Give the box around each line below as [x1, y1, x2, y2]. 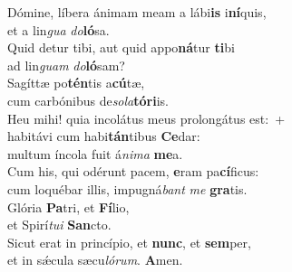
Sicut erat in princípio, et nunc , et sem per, [7, 232, 251, 251]
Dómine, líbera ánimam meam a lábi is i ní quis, [7, 3, 267, 21]
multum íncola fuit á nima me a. [7, 144, 183, 163]
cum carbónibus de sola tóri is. [7, 90, 169, 109]
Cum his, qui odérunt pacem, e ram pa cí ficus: [7, 162, 259, 181]
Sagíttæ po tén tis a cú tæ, [7, 73, 145, 92]
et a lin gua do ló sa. [7, 20, 110, 39]
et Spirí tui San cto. [7, 215, 112, 234]
